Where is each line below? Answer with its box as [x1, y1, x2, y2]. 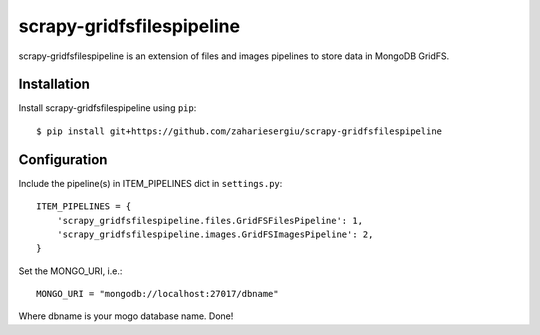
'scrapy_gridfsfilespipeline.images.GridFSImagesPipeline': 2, [56, 228, 374, 240]
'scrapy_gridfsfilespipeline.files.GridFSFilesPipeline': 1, [56, 215, 364, 226]
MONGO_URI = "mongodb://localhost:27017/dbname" [36, 288, 279, 300]
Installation [18, 76, 90, 93]
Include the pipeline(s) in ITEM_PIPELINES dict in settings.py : [18, 177, 283, 189]
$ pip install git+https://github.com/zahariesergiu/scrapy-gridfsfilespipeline [36, 125, 443, 137]
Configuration [18, 151, 108, 168]
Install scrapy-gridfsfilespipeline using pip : [18, 102, 197, 114]
